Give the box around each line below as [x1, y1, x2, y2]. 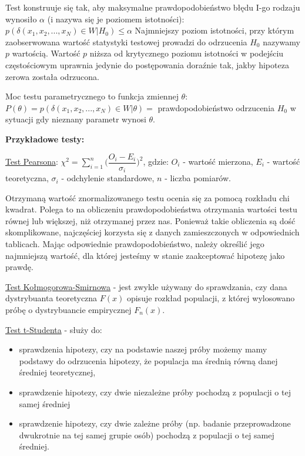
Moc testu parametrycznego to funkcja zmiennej [5, 90, 179, 102]
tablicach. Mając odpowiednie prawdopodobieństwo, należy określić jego [5, 238, 264, 250]
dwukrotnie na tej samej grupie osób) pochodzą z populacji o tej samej [19, 428, 274, 441]
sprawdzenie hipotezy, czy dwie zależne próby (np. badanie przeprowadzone [19, 417, 291, 430]
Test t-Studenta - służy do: [5, 323, 102, 335]
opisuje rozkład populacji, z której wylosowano [126, 292, 295, 304]
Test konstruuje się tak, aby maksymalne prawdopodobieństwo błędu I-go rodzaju [5, 1, 300, 13]
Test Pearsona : [5, 155, 58, 167]
